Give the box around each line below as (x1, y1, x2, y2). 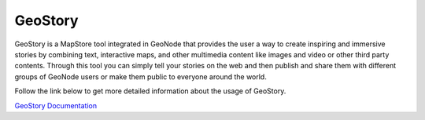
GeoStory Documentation (14, 100, 98, 110)
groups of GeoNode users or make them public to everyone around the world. (14, 71, 267, 82)
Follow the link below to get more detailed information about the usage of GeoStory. (14, 86, 286, 96)
